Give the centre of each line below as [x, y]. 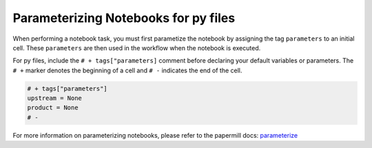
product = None [53, 108]
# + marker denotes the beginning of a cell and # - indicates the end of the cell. [127, 70]
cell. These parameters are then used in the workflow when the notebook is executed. [137, 47]
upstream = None [55, 98]
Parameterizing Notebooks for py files [124, 18]
